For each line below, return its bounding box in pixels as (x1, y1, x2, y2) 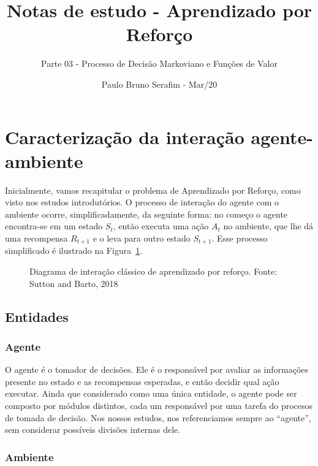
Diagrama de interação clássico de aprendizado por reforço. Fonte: (29, 265, 278, 278)
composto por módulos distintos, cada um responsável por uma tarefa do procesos (5, 399, 313, 412)
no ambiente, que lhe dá (223, 220, 314, 232)
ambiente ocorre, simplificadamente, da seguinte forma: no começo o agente (5, 207, 288, 220)
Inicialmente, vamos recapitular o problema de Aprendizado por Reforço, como (5, 183, 301, 196)
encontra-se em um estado (5, 220, 103, 232)
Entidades (5, 307, 69, 326)
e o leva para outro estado (93, 232, 191, 244)
